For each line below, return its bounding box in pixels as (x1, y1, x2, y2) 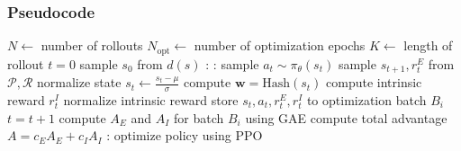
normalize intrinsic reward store (63, 90, 239, 109)
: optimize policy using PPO (106, 126, 263, 145)
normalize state (37, 73, 122, 92)
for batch (174, 108, 224, 127)
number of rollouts (41, 36, 143, 55)
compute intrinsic (326, 73, 422, 92)
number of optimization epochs (194, 36, 366, 55)
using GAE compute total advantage (245, 108, 447, 127)
